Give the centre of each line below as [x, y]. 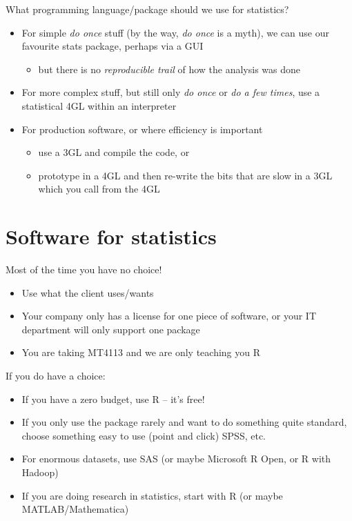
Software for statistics [111, 236]
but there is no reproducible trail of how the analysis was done [169, 69]
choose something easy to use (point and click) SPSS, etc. [144, 435]
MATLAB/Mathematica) [75, 509]
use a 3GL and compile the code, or [114, 152]
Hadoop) [40, 472]
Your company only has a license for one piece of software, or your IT [169, 316]
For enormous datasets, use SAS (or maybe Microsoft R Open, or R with [176, 459]
